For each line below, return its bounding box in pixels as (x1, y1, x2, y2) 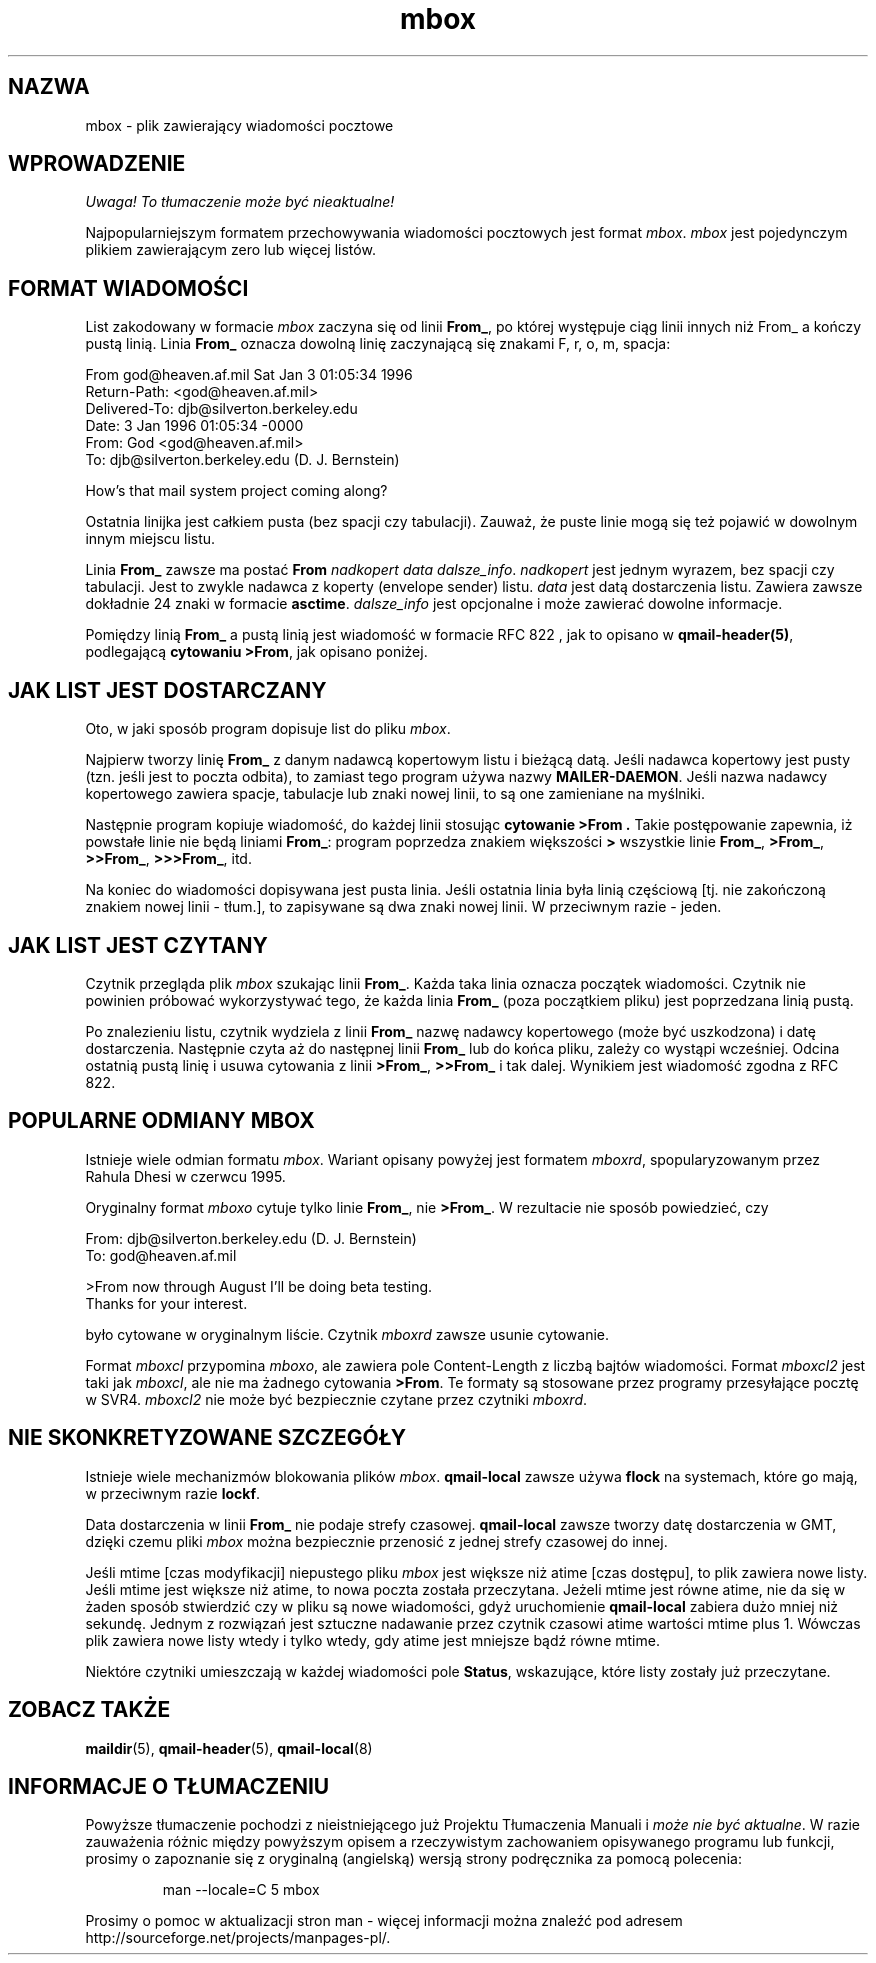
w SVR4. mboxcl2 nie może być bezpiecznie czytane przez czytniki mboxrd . (85, 1390, 588, 1408)
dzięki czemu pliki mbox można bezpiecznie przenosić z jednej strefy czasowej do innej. (85, 1532, 668, 1550)
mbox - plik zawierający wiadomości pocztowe (85, 116, 394, 134)
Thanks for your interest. (85, 1294, 248, 1312)
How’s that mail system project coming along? (85, 482, 388, 500)
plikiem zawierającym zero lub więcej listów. (85, 241, 376, 259)
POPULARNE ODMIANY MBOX (8, 1108, 315, 1134)
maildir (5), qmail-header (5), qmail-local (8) (85, 1739, 373, 1757)
